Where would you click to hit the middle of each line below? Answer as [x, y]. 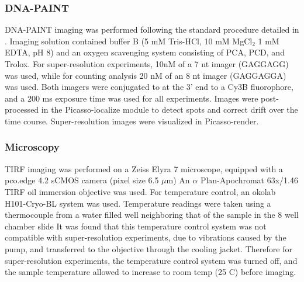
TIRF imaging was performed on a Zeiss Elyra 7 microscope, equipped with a [144, 168]
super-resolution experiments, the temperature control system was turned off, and [151, 260]
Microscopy [32, 147]
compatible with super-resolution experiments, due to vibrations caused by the [146, 237]
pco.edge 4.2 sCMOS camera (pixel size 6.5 [82, 180]
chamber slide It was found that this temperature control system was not [136, 226]
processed [22, 109]
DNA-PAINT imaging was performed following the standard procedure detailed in [152, 29]
